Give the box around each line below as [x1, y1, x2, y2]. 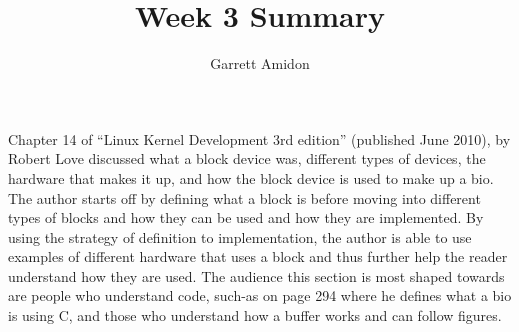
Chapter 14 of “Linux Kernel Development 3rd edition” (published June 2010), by [8, 128, 511, 149]
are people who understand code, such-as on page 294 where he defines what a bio [8, 285, 512, 306]
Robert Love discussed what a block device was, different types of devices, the [8, 148, 486, 169]
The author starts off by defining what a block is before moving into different [8, 187, 481, 208]
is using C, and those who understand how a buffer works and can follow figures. [8, 305, 502, 326]
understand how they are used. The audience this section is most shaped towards [8, 265, 505, 286]
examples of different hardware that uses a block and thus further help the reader [8, 246, 508, 267]
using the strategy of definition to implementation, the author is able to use [8, 226, 472, 247]
